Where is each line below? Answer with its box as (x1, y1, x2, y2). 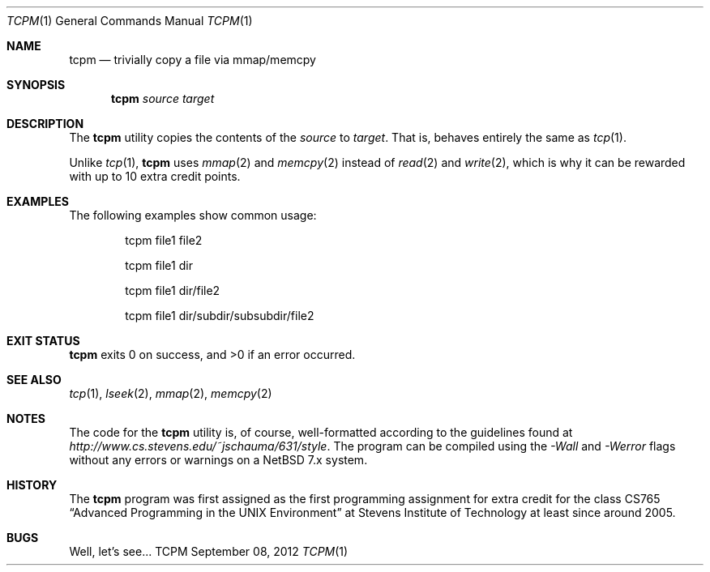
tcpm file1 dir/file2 (125, 284, 220, 297)
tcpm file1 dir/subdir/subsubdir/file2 (125, 309, 314, 322)
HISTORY (6, 478, 58, 492)
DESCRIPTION (6, 117, 84, 130)
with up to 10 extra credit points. (69, 169, 241, 183)
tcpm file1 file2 (125, 233, 203, 247)
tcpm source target (111, 92, 215, 105)
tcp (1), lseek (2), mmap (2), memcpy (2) (69, 386, 272, 400)
